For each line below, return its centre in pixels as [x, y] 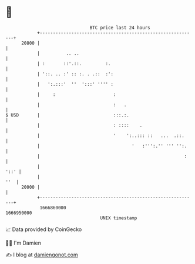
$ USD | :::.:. [68, 115]
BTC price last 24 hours [120, 28]
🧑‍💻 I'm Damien [23, 243]
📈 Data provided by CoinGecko [44, 229]
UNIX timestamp [119, 218]
